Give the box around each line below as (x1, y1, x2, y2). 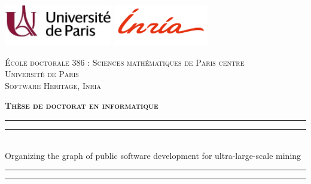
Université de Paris (5, 68, 79, 80)
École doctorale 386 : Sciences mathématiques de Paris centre (5, 56, 245, 68)
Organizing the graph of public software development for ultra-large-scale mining (5, 149, 301, 161)
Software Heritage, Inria (5, 79, 101, 91)
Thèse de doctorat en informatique (5, 99, 158, 112)
